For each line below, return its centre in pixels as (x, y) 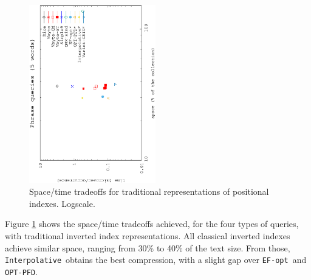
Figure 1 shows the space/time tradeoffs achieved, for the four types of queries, (152, 224)
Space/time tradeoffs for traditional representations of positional (149, 191)
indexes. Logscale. (62, 203)
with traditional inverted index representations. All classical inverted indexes (148, 235)
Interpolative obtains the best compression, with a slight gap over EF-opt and (156, 260)
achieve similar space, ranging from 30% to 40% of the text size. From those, (148, 247)
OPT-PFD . (22, 271)
